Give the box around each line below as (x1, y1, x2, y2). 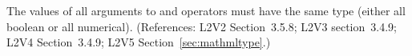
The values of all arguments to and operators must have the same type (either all (6, 2, 406, 18)
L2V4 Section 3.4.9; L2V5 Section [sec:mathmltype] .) (6, 34, 271, 50)
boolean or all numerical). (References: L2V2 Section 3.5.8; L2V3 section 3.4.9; (6, 18, 397, 34)
